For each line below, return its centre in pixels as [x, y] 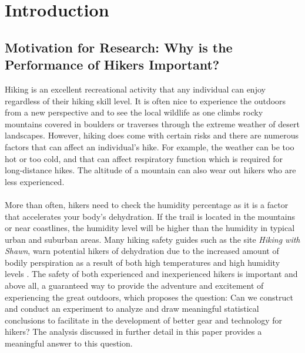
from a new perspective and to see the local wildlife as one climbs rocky [134, 112]
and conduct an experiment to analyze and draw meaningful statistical [132, 309]
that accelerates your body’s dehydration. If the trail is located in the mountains [150, 216]
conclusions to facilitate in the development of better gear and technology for [143, 320]
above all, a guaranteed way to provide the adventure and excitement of [134, 286]
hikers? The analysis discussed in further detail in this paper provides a [133, 331]
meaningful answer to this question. [69, 343]
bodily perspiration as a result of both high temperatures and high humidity [143, 262]
